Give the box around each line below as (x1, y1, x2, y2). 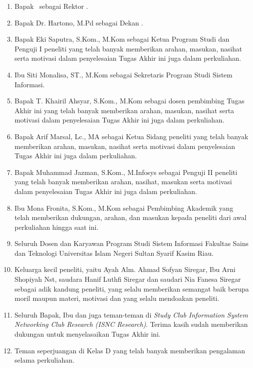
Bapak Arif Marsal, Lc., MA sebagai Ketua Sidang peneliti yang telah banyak (14, 131, 249, 141)
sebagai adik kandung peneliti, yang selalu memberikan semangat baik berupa (14, 283, 249, 294)
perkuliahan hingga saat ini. (14, 221, 99, 232)
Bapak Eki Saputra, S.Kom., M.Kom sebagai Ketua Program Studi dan (14, 34, 230, 44)
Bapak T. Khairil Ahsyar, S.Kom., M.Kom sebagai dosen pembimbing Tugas (14, 96, 245, 106)
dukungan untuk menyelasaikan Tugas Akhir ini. (14, 329, 161, 339)
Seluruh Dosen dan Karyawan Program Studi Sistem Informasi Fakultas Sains (14, 238, 249, 248)
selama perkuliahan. (14, 355, 75, 365)
